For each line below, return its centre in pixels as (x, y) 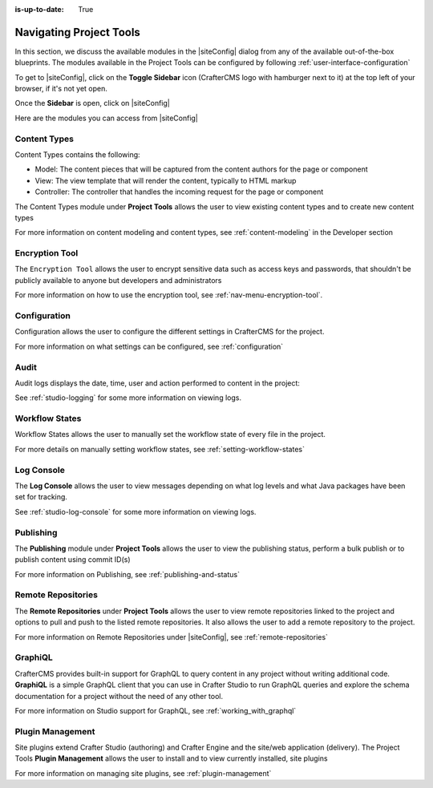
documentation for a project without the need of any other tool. (119, 696)
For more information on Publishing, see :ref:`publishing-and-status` (127, 574)
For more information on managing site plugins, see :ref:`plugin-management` (143, 773)
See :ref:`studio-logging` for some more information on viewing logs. (128, 398)
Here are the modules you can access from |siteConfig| (106, 118)
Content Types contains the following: (77, 155)
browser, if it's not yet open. (61, 89)
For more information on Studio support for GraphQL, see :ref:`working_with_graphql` (156, 710)
